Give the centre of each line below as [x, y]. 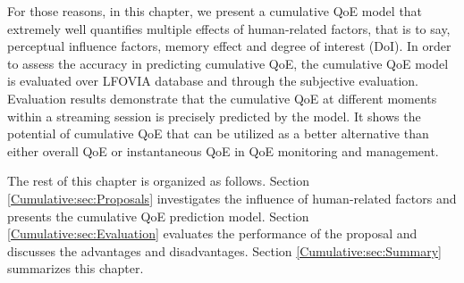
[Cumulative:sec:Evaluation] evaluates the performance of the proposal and [212, 233]
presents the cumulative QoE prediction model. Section [158, 216]
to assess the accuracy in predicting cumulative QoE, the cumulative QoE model [228, 63]
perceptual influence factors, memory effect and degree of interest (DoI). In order [229, 46]
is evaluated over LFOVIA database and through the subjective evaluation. [213, 81]
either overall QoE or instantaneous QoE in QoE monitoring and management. [223, 150]
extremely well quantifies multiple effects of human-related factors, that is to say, [229, 28]
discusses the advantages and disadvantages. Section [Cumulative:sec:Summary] [224, 250]
